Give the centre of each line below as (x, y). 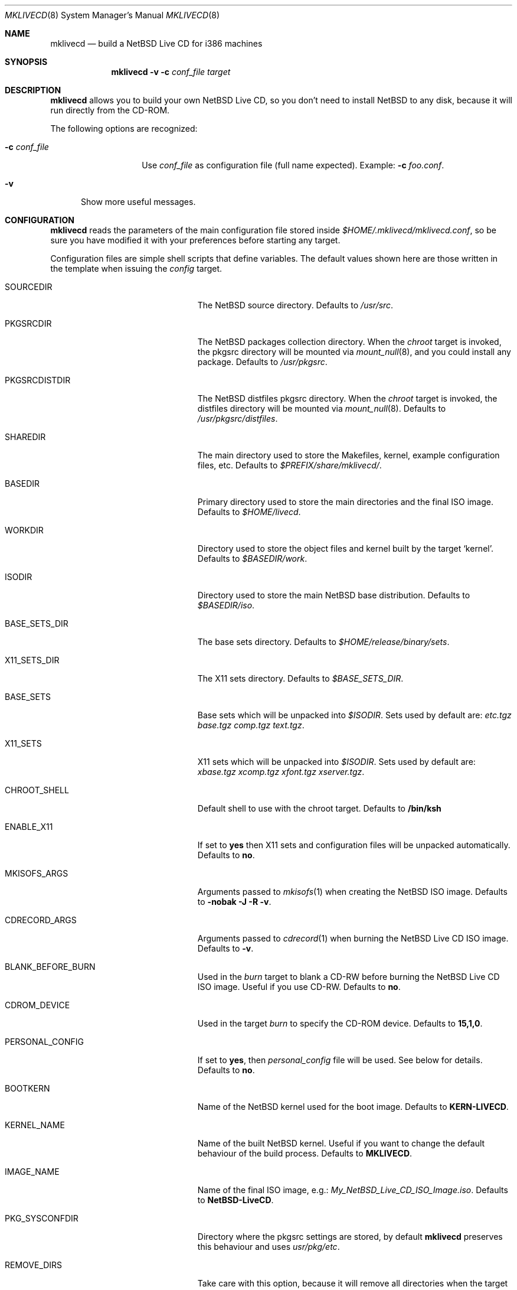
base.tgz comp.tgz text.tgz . (251, 725)
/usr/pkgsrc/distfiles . (238, 418)
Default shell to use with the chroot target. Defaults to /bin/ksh (319, 808)
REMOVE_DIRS (34, 1265)
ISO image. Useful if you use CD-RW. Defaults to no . (299, 987)
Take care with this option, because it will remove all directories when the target (353, 1283)
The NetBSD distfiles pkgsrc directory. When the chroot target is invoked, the (347, 398)
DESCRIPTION (33, 90)
